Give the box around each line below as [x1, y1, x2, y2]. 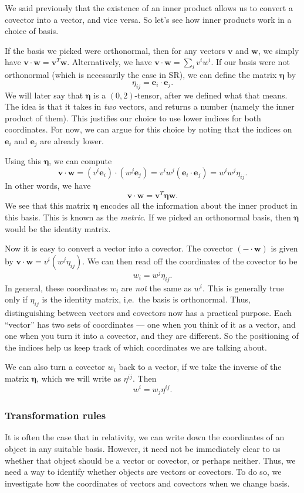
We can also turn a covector [5, 361, 105, 373]
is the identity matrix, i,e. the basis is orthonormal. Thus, [42, 293, 251, 305]
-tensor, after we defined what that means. [134, 89, 288, 101]
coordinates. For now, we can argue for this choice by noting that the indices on [5, 123, 292, 135]
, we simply [258, 44, 299, 56]
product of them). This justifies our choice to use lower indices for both [5, 111, 261, 124]
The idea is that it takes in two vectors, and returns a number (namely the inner [5, 100, 295, 113]
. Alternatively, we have [67, 56, 152, 68]
